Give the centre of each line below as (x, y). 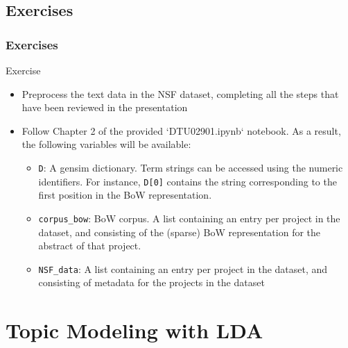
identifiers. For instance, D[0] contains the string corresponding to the (188, 181)
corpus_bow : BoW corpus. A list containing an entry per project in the (189, 218)
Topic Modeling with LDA (134, 330)
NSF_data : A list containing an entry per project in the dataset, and (183, 268)
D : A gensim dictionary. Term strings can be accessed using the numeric (191, 167)
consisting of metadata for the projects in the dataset (151, 282)
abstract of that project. (90, 246)
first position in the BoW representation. (125, 195)
